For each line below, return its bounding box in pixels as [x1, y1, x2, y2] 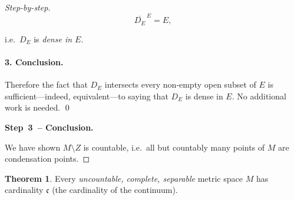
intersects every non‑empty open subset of [104, 78, 256, 91]
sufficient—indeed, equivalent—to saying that [5, 89, 169, 102]
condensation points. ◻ [5, 152, 90, 165]
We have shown [5, 141, 61, 153]
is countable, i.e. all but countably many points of [83, 141, 265, 153]
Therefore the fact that [5, 78, 88, 91]
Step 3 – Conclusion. [5, 121, 94, 133]
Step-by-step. [5, 1, 51, 13]
